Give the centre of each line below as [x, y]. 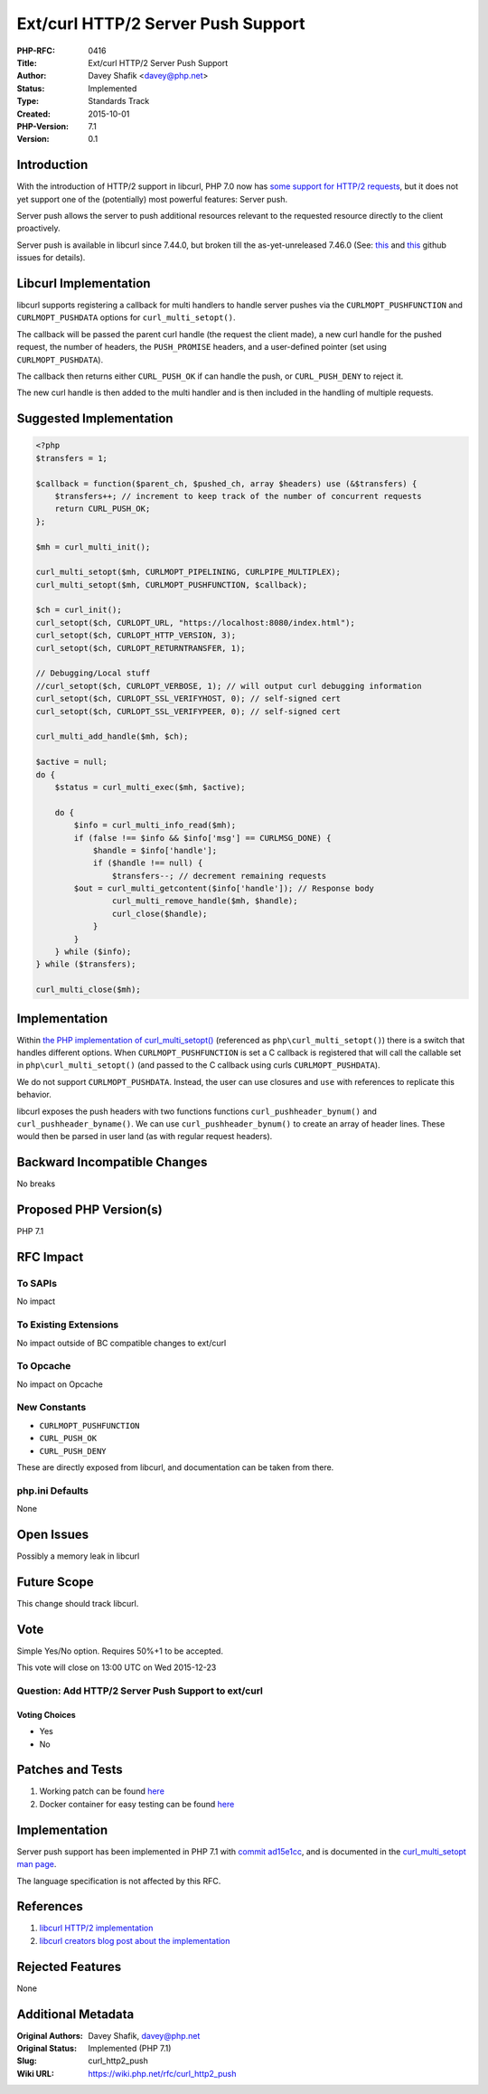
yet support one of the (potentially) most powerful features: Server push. [152, 199]
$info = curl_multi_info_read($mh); [155, 825]
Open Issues [53, 1534]
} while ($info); [93, 952]
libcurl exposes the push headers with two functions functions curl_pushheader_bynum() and [197, 1111]
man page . [37, 1864]
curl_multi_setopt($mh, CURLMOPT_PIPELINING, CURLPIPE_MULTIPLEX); [188, 572]
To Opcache [44, 1366]
